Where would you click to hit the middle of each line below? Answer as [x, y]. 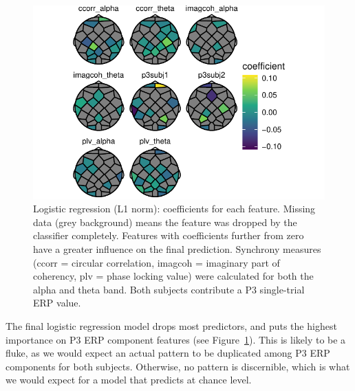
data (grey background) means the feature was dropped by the [165, 222]
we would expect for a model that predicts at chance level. [129, 380]
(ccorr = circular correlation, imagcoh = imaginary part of [157, 262]
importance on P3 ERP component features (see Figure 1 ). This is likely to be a [176, 339]
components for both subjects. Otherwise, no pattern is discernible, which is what [178, 366]
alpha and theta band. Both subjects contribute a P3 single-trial [169, 289]
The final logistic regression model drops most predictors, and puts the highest [171, 326]
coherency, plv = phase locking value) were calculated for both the [173, 276]
